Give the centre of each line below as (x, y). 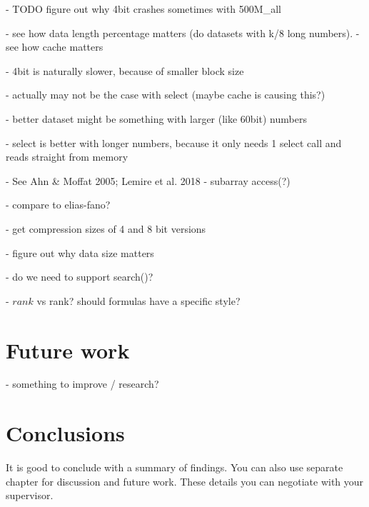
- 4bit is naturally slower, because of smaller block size (125, 70)
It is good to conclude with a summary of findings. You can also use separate (175, 467)
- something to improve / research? (82, 384)
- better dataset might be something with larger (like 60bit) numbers (156, 118)
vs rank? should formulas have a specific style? (138, 300)
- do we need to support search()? (80, 277)
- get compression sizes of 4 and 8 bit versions (106, 228)
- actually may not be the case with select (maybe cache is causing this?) (166, 95)
